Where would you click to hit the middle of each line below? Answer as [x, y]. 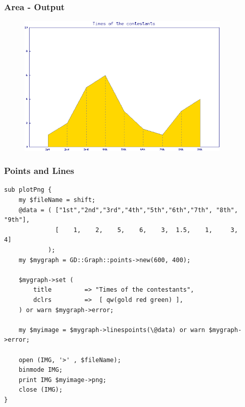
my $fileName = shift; [57, 200]
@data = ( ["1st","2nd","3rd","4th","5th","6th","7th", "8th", [128, 210]
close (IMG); [41, 390]
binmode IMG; [41, 370]
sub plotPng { [28, 190]
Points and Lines [39, 171]
